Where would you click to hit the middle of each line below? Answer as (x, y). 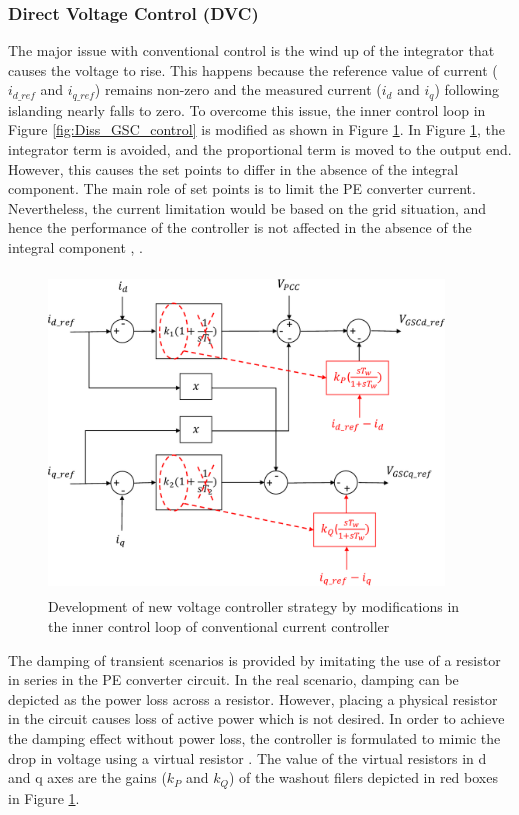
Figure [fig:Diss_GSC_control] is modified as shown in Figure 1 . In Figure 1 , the (256, 129)
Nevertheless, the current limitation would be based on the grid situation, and (247, 207)
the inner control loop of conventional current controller (219, 626)
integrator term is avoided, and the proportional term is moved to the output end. (260, 149)
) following (466, 89)
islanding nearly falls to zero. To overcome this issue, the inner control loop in (247, 109)
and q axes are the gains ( (87, 777)
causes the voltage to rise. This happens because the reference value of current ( (253, 69)
